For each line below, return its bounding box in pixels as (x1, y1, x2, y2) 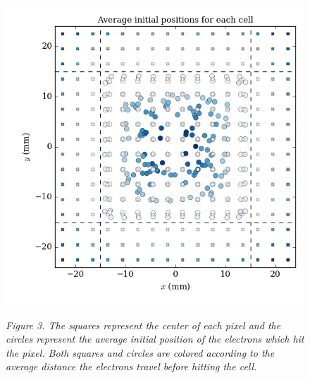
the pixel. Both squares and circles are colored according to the (6, 345, 275, 360)
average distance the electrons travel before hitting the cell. (6, 359, 257, 374)
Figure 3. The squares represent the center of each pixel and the (6, 317, 281, 332)
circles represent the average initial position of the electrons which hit (6, 331, 304, 346)
